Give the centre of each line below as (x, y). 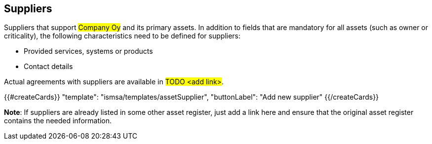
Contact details (48, 67)
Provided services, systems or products (88, 51)
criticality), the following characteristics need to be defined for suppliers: (122, 36)
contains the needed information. (58, 121)
